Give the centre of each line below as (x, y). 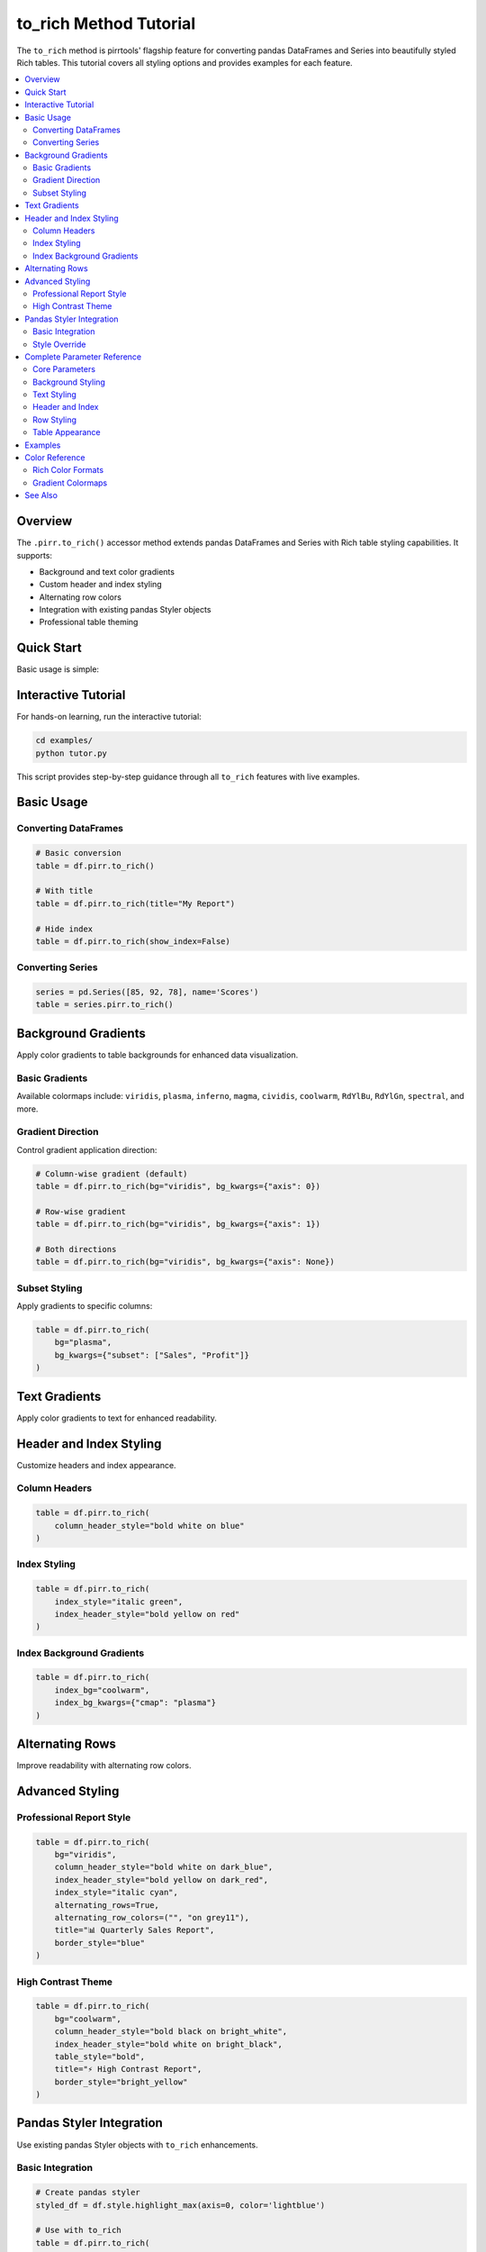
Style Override (59, 344)
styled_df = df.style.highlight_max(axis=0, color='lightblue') (180, 2205)
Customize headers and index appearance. (96, 1465)
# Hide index (64, 929)
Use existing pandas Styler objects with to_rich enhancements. (137, 2145)
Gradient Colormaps (70, 483)
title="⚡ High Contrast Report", (128, 2069)
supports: (35, 555)
